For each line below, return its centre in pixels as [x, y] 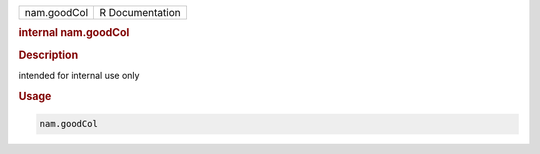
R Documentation [140, 12]
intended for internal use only [79, 75]
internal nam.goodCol [74, 33]
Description [48, 55]
